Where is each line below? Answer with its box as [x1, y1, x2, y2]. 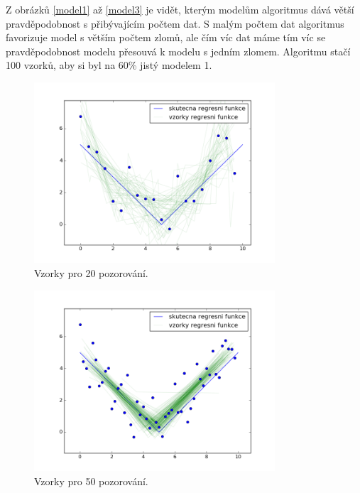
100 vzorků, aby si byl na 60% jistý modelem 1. [6, 58, 212, 72]
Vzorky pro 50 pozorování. [34, 473, 148, 488]
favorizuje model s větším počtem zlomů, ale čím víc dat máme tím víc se [6, 30, 326, 45]
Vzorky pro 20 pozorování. [34, 265, 148, 280]
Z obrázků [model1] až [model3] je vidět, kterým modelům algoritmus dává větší [6, 2, 354, 16]
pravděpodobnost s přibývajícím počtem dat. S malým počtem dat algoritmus [6, 16, 344, 31]
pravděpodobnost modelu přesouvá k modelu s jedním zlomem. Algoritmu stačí [6, 43, 351, 58]
